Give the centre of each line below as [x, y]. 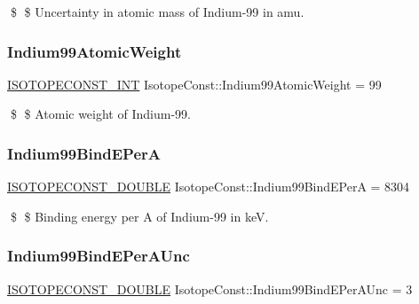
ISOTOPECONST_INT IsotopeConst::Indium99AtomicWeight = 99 [194, 84]
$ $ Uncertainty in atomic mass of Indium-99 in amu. [157, 12]
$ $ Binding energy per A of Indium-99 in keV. [139, 216]
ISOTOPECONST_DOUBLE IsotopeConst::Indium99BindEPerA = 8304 [209, 187]
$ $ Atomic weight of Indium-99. [100, 114]
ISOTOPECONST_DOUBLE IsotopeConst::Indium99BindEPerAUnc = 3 [210, 288]
